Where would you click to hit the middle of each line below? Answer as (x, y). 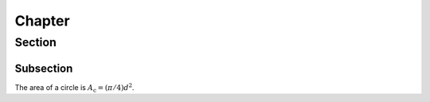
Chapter (43, 21)
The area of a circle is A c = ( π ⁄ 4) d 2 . (74, 88)
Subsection (44, 68)
